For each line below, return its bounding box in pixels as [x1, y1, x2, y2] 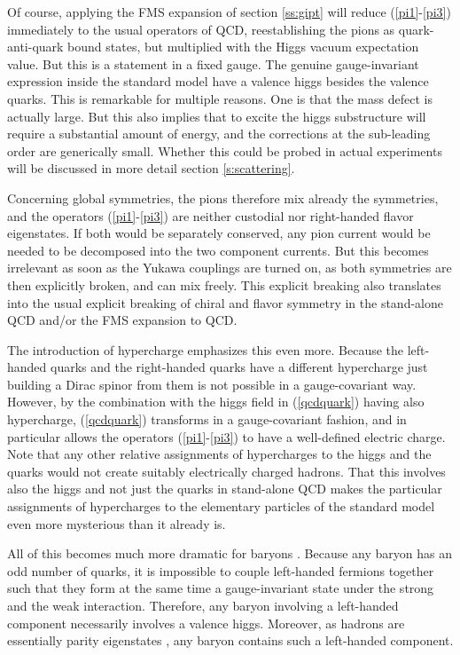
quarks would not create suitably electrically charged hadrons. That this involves [7, 462, 446, 480]
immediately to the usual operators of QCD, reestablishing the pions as [7, 20, 395, 38]
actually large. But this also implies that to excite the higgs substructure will [7, 107, 426, 125]
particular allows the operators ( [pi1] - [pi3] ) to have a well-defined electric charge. [7, 427, 446, 446]
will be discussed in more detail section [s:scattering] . [7, 159, 295, 178]
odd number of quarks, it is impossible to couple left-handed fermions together [7, 561, 434, 580]
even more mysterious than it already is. [7, 514, 226, 533]
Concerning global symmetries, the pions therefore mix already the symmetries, [7, 188, 439, 207]
